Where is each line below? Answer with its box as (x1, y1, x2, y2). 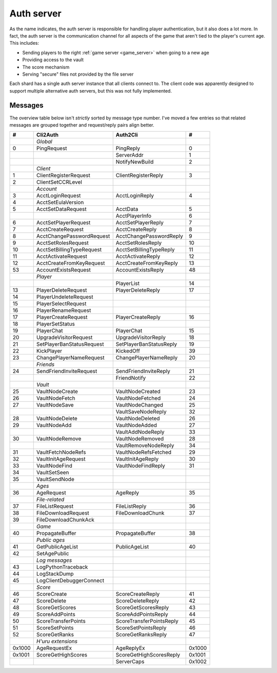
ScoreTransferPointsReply (115, 617, 179, 625)
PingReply (115, 145, 141, 152)
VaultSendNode (36, 476, 74, 483)
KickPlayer (36, 347, 63, 355)
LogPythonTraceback (36, 563, 88, 571)
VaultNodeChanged (115, 401, 164, 409)
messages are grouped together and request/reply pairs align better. (9, 121, 154, 128)
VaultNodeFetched (115, 395, 161, 402)
